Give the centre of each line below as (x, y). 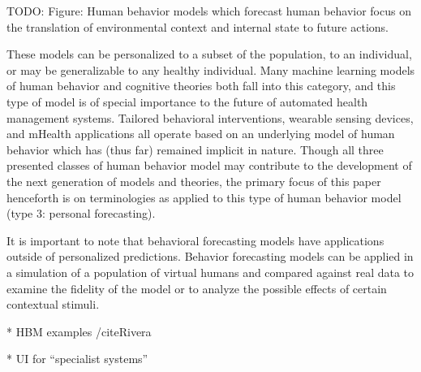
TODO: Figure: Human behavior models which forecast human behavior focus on (209, 11)
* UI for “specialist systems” (77, 359)
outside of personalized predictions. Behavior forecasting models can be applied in (210, 256)
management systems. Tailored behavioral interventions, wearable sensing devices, (210, 117)
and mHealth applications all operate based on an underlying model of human (201, 134)
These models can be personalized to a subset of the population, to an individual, (209, 54)
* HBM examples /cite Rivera (79, 331)
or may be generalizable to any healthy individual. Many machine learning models (211, 69)
